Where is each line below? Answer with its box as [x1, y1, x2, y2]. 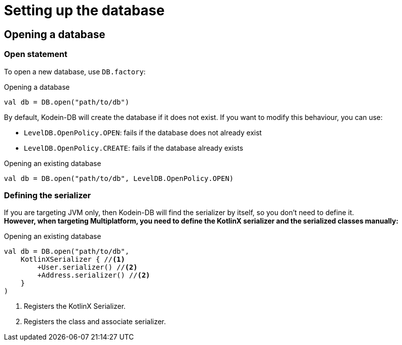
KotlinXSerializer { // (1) [20, 255, 125, 264]
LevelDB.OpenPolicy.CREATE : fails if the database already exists [24, 143, 244, 152]
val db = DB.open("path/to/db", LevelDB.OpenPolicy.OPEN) [4, 174, 234, 182]
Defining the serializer [4, 190, 91, 200]
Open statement [4, 49, 67, 59]
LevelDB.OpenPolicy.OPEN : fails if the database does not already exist [24, 128, 262, 137]
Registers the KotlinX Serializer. [24, 302, 126, 311]
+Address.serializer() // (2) [37, 271, 151, 280]
